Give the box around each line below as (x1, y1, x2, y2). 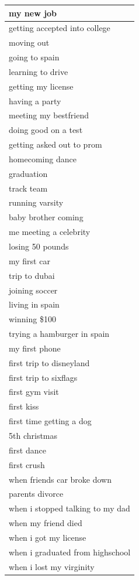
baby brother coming (9, 211, 84, 223)
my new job (9, 6, 57, 19)
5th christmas (9, 429, 58, 441)
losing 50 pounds (9, 240, 69, 252)
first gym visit (9, 385, 59, 398)
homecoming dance (9, 152, 77, 165)
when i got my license (9, 531, 86, 543)
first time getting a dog (9, 415, 92, 427)
